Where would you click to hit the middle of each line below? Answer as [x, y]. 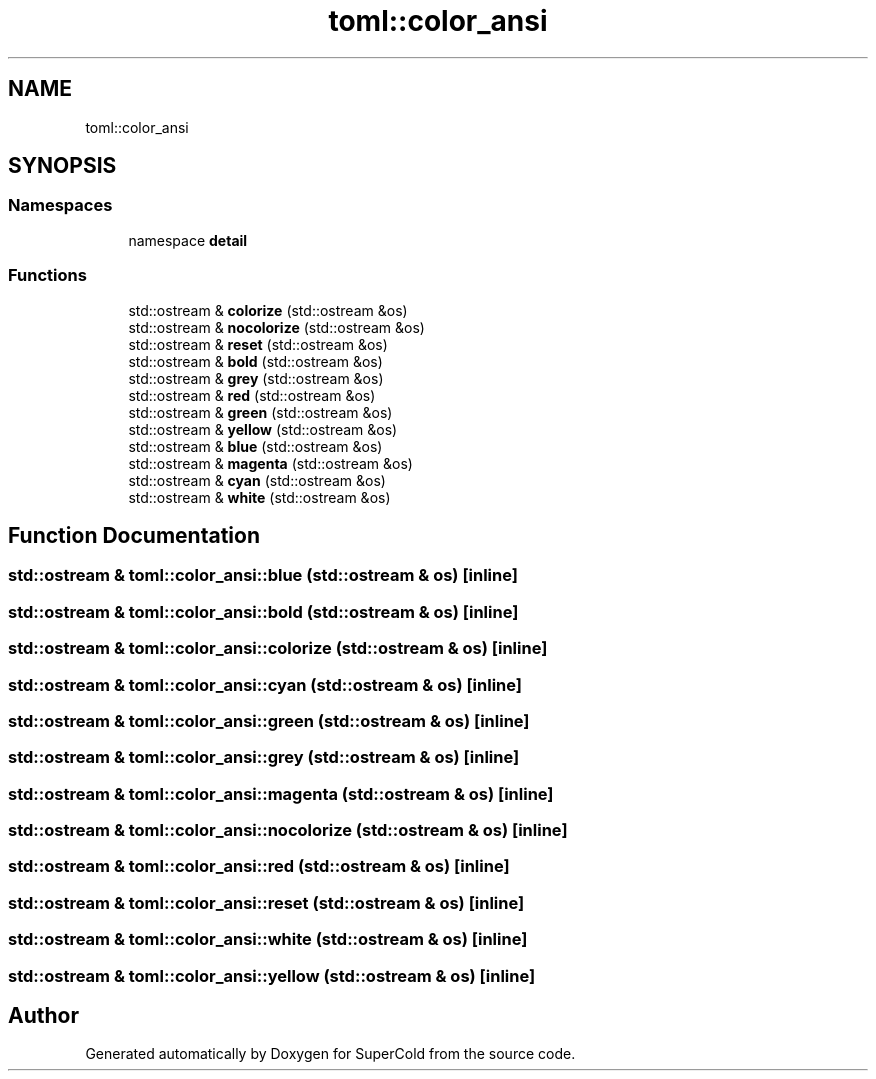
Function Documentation [134, 535]
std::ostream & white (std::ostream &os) [259, 497]
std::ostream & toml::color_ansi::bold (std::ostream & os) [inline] [263, 611]
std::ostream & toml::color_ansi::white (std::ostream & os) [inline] [268, 939]
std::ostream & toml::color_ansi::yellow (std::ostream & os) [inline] [272, 975]
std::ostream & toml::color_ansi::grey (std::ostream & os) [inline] [264, 757]
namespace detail [188, 240]
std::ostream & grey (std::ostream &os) [256, 378]
